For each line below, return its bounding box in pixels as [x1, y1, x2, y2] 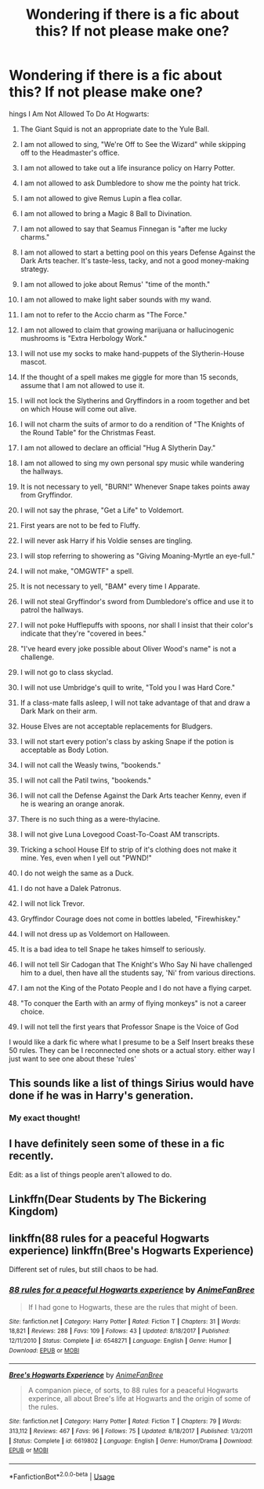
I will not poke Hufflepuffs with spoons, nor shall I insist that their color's [20, 620, 254, 629]
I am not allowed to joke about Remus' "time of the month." [20, 279, 211, 288]
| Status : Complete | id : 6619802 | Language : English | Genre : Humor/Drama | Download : [9, 1436, 253, 1445]
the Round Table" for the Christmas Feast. [20, 427, 156, 437]
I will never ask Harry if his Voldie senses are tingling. [20, 536, 193, 545]
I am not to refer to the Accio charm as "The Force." [20, 310, 187, 319]
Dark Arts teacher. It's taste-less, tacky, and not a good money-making [20, 255, 250, 265]
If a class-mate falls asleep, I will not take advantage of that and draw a [20, 698, 251, 707]
